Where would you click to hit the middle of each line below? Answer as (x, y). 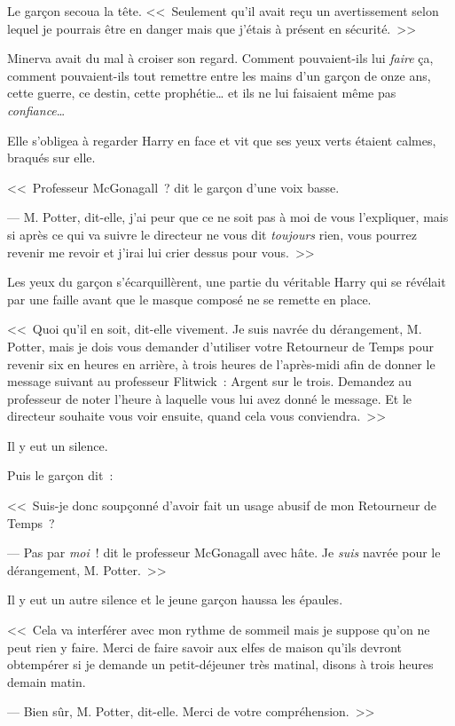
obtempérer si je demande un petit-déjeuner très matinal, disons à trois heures (220, 664)
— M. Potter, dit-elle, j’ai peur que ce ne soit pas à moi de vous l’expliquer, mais (228, 217)
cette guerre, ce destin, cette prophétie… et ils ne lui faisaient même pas (202, 93)
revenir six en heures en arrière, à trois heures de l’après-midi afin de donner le (221, 363)
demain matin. (47, 681)
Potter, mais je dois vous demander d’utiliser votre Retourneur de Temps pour (220, 346)
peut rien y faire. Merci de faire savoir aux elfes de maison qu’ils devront (205, 647)
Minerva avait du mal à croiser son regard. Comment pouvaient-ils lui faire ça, (220, 58)
